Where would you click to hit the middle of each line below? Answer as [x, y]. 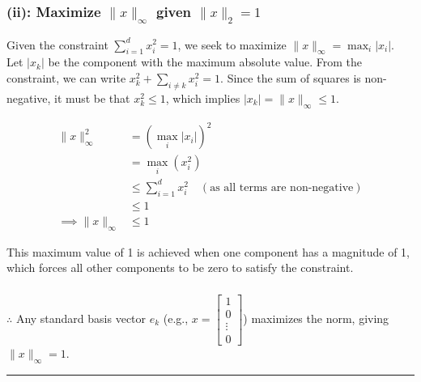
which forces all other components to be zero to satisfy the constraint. [180, 267]
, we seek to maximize [232, 44]
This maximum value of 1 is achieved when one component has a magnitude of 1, [208, 251]
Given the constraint [57, 44]
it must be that [92, 98]
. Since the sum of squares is [291, 77]
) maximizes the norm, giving [316, 318]
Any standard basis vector [81, 318]
